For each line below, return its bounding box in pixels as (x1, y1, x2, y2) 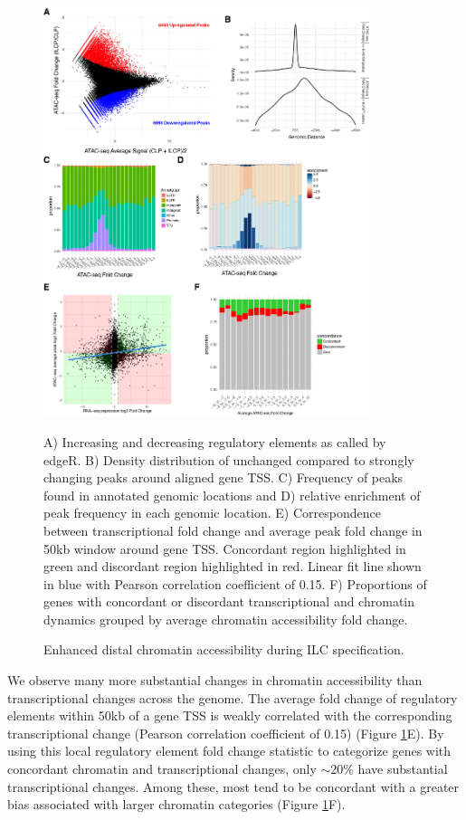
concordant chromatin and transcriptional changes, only (7, 759, 317, 778)
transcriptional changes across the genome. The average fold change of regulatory (7, 688, 458, 707)
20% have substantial (330, 759, 448, 778)
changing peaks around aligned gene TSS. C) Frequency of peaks (43, 468, 404, 487)
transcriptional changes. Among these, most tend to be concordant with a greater (7, 777, 460, 796)
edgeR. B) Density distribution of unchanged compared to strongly (43, 450, 414, 469)
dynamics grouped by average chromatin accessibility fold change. (43, 609, 408, 628)
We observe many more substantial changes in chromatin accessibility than (7, 671, 423, 690)
